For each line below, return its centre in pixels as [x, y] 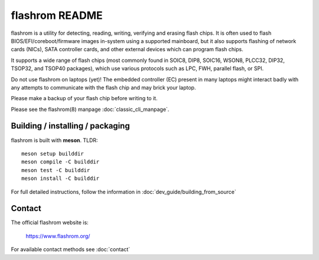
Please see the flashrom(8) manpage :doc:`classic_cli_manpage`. [90, 109]
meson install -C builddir [61, 179]
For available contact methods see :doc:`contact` [71, 249]
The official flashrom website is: [50, 223]
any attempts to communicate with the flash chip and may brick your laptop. [103, 87]
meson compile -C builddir [61, 162]
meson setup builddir [53, 154]
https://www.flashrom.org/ [58, 236]
